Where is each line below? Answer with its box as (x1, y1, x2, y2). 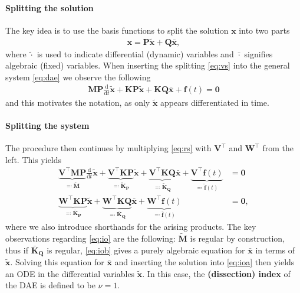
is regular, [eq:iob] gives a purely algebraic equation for (47, 243, 245, 256)
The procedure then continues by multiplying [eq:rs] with (5, 142, 212, 154)
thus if (5, 243, 28, 256)
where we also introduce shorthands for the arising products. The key (5, 220, 256, 233)
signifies (244, 47, 273, 60)
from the (262, 142, 294, 154)
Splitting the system (5, 119, 90, 131)
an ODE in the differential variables (5, 267, 135, 279)
